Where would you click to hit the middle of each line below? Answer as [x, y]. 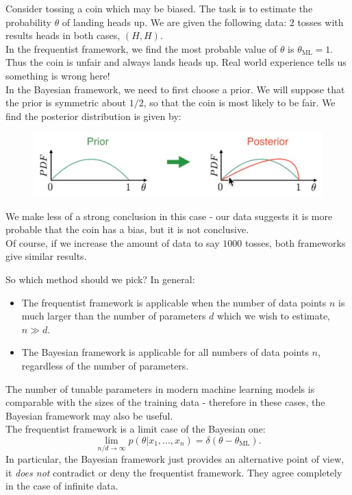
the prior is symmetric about [66, 102]
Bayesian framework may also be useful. [89, 415]
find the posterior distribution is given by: [93, 116]
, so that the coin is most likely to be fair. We [239, 102]
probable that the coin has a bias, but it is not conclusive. [127, 229]
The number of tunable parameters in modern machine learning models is [160, 388]
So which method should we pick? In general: [100, 279]
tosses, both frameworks [295, 242]
